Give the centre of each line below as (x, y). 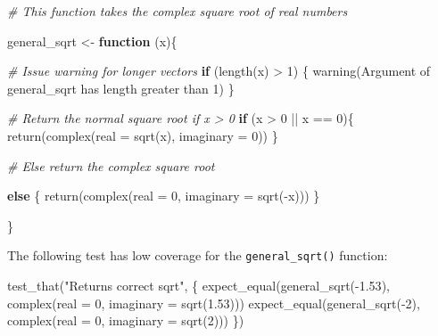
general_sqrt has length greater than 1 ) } (121, 88)
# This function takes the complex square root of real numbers (178, 11)
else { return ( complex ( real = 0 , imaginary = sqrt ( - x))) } (164, 196)
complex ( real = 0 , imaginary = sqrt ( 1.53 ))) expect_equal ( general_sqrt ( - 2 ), (214, 303)
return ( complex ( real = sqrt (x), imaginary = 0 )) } (143, 135)
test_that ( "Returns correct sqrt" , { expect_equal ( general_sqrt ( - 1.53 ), (198, 285)
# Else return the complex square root (111, 165)
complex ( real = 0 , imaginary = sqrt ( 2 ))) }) (126, 320)
